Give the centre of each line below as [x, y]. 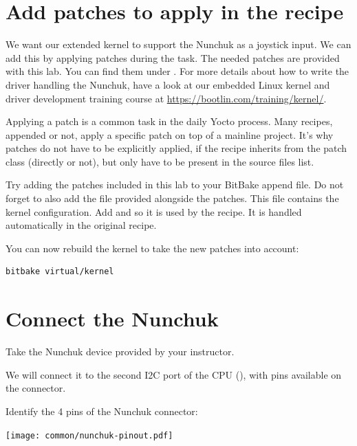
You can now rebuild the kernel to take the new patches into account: [152, 248]
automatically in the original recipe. [81, 225]
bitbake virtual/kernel [60, 272]
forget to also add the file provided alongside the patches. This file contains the [172, 198]
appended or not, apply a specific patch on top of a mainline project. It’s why [170, 134]
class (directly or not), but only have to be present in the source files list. [160, 161]
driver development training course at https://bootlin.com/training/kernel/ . [166, 98]
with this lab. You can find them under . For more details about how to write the [177, 71]
